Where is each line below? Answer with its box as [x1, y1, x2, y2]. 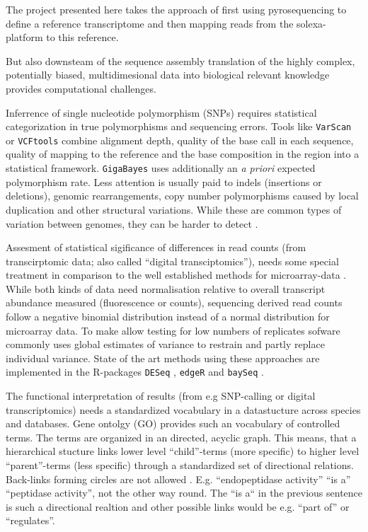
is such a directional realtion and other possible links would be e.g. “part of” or [6, 499, 350, 514]
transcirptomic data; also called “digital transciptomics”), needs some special [6, 253, 339, 268]
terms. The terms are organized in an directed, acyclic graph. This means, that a [6, 429, 357, 444]
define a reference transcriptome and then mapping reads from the [6, 16, 294, 30]
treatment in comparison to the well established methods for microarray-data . [6, 267, 347, 282]
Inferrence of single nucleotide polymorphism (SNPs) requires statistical [6, 105, 317, 120]
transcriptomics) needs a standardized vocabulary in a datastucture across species [6, 402, 361, 417]
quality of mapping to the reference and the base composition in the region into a [6, 146, 360, 161]
